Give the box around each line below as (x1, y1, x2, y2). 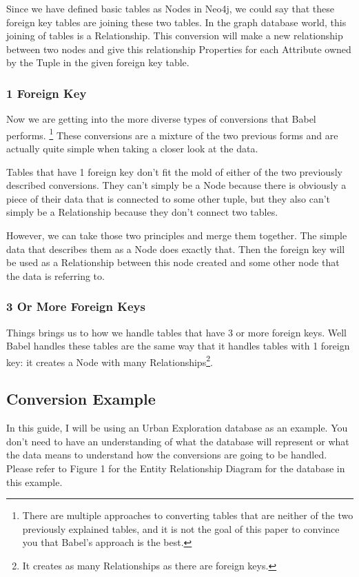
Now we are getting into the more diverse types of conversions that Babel (6, 112, 316, 126)
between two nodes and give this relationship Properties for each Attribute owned (6, 41, 351, 56)
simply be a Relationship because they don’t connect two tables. (6, 205, 278, 219)
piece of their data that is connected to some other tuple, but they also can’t (6, 191, 331, 205)
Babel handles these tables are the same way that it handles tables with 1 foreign (6, 338, 350, 353)
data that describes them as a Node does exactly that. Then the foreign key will (6, 241, 345, 256)
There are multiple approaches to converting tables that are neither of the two (22, 508, 353, 523)
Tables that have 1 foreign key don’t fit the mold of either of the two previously (6, 164, 342, 179)
